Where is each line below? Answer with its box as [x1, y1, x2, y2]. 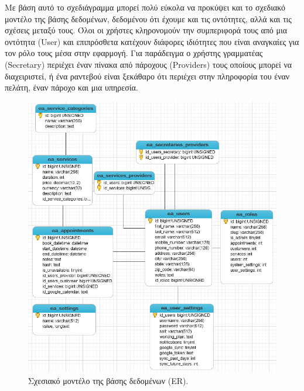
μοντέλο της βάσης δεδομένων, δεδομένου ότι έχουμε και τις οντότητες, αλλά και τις [5, 12, 292, 25]
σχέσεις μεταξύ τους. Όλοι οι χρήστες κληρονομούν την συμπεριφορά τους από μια [5, 24, 288, 36]
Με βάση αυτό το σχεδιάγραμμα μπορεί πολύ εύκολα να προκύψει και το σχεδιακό [5, 1, 285, 13]
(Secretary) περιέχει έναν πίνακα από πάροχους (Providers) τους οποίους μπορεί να [5, 58, 292, 70]
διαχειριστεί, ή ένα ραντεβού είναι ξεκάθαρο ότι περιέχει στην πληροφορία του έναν [5, 70, 290, 82]
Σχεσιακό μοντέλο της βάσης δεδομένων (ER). [28, 374, 189, 386]
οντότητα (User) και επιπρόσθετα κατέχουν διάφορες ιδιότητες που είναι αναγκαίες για [5, 35, 299, 47]
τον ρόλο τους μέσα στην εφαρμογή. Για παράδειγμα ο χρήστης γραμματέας [5, 47, 263, 59]
